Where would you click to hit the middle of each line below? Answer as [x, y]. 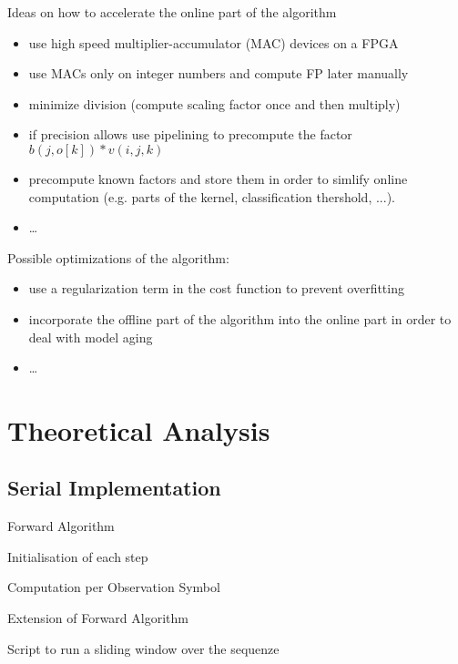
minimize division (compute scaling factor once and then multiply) [214, 103]
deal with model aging [91, 337]
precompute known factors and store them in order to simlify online [218, 178]
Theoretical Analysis [139, 429]
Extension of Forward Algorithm [98, 618]
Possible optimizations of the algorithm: [118, 257]
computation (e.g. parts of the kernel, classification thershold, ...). [212, 196]
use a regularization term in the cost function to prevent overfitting [216, 288]
